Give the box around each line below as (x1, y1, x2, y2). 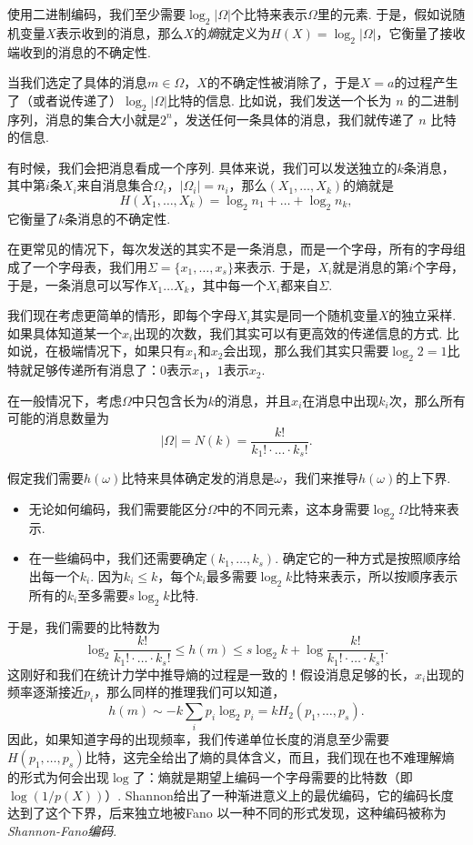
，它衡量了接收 (376, 23, 466, 42)
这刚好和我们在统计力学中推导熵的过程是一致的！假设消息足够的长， (7, 664, 415, 683)
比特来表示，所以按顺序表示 (292, 566, 458, 585)
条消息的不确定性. (65, 208, 171, 227)
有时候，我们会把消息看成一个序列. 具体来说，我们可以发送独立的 (7, 157, 398, 176)
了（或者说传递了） (7, 90, 122, 109)
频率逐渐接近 (7, 682, 84, 701)
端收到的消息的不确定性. (7, 42, 151, 61)
